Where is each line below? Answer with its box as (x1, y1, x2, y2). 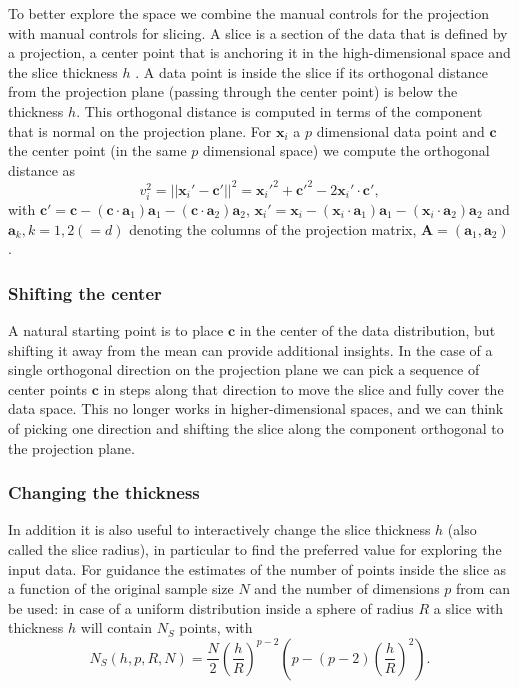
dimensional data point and (316, 120, 485, 141)
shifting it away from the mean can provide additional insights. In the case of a (8, 339, 493, 360)
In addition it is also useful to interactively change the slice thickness (8, 519, 431, 540)
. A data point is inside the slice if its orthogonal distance (135, 61, 489, 82)
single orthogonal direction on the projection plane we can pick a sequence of (8, 359, 480, 380)
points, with (179, 617, 253, 638)
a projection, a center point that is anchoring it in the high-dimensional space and (8, 42, 511, 63)
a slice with (433, 597, 504, 618)
